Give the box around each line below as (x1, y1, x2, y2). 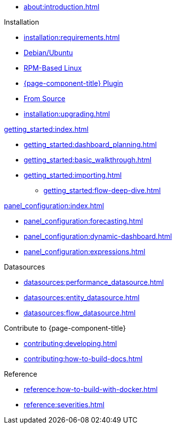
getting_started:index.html (4, 125, 89, 133)
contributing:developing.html (24, 339, 117, 348)
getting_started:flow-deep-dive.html (43, 186, 161, 195)
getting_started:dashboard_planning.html (24, 140, 157, 149)
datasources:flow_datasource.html (24, 309, 136, 317)
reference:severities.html (24, 400, 105, 409)
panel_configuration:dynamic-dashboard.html (24, 232, 172, 240)
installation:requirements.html (24, 33, 120, 41)
